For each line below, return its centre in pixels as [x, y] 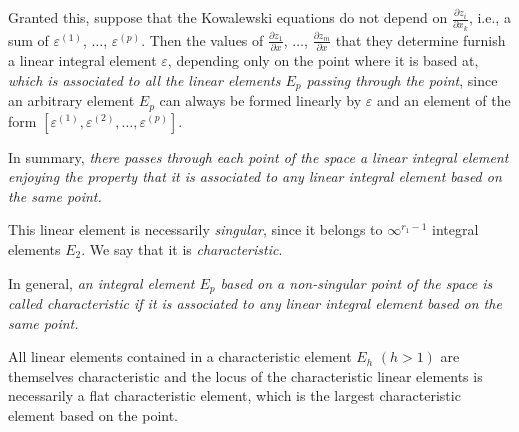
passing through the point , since [402, 79]
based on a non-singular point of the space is [356, 282]
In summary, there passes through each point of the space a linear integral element [258, 156]
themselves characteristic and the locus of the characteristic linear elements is [245, 375]
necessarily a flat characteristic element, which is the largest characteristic [234, 395]
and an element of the [443, 100]
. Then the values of [202, 39]
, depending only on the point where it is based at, [323, 60]
